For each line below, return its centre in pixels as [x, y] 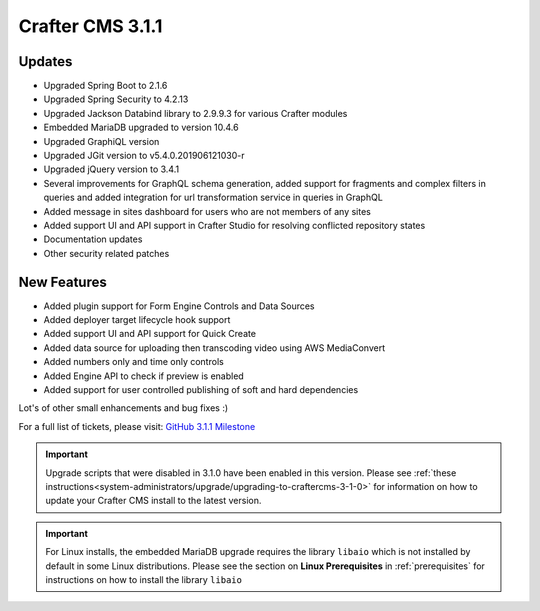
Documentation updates [93, 239]
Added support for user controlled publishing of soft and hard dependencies [201, 389]
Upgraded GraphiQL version [101, 141]
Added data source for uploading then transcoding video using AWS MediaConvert [214, 347]
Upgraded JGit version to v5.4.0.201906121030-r [144, 156]
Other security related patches [106, 253]
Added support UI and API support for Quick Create [150, 334]
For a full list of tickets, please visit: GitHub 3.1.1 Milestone [137, 426]
